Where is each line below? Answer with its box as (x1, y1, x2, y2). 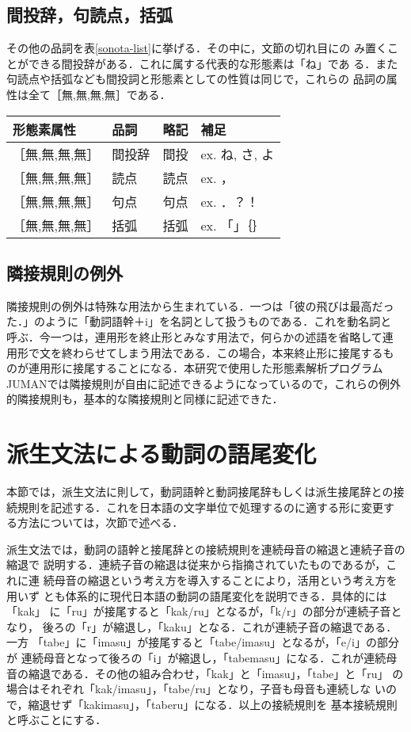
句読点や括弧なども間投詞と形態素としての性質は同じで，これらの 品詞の (6, 71, 386, 87)
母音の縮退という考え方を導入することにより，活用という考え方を (54, 572, 398, 589)
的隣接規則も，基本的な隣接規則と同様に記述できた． (6, 391, 284, 407)
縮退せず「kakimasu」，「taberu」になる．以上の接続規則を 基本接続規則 (28, 696, 398, 712)
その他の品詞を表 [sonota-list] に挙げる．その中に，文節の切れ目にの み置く (6, 40, 387, 56)
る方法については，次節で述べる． (6, 514, 184, 531)
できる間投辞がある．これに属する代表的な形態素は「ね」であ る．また (28, 55, 398, 71)
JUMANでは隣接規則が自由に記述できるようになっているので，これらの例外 (6, 375, 401, 391)
